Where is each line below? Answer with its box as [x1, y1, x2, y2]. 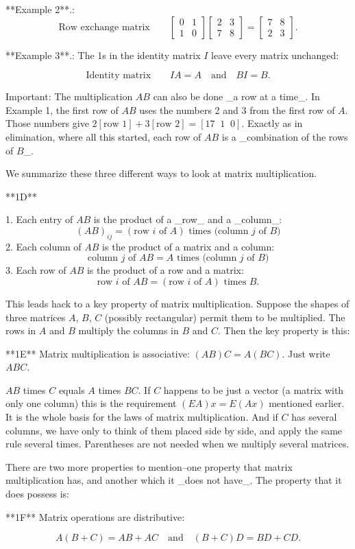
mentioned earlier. [269, 396, 345, 410]
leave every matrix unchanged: [211, 47, 339, 62]
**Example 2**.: [5, 2, 75, 16]
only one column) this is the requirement [5, 396, 177, 410]
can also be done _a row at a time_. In [153, 89, 320, 104]
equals [58, 382, 85, 397]
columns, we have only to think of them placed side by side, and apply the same [5, 423, 343, 437]
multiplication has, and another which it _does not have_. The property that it [5, 473, 342, 487]
